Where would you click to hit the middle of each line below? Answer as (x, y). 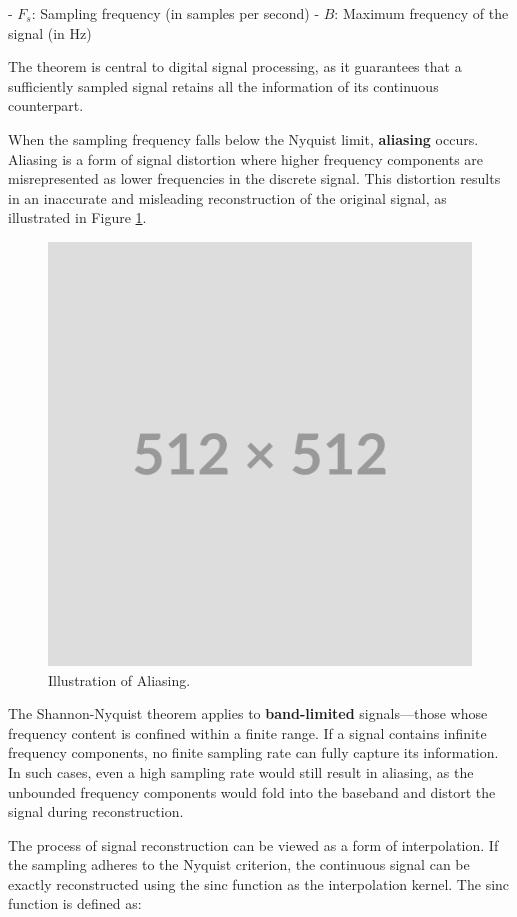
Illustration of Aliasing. (119, 679)
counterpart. (46, 105)
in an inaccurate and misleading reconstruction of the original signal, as (227, 197)
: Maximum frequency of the (421, 13)
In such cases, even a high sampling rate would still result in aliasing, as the (241, 771)
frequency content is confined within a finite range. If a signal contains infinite (247, 732)
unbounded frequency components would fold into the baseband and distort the (252, 791)
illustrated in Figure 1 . (77, 217)
